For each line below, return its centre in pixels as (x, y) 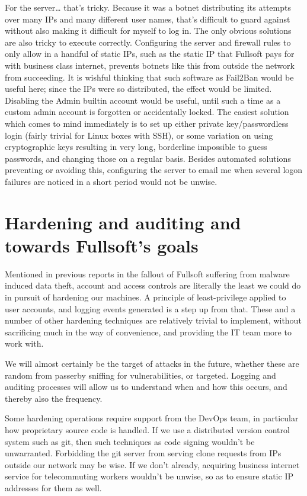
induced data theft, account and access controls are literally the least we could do (153, 285)
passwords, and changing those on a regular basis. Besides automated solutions (148, 158)
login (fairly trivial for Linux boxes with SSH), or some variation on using (139, 135)
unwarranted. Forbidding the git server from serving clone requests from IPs (143, 453)
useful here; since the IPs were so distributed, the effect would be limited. (138, 89)
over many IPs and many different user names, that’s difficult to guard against (148, 19)
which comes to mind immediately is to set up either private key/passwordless (147, 123)
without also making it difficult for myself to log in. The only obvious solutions (148, 31)
